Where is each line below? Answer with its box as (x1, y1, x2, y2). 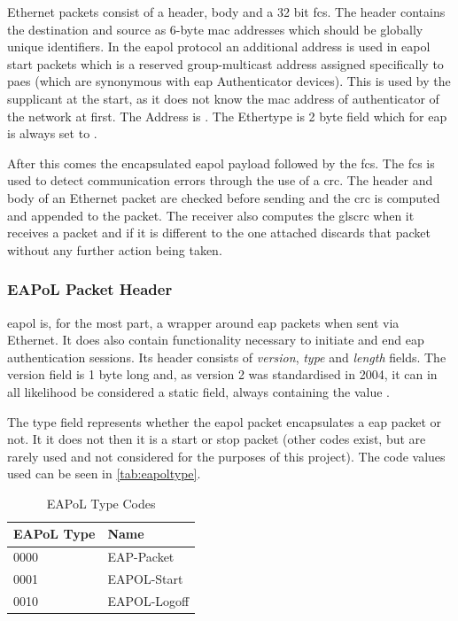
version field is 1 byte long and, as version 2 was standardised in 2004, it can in (7, 365, 438, 384)
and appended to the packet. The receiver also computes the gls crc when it (7, 206, 415, 224)
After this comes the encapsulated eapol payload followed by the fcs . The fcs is (7, 153, 435, 172)
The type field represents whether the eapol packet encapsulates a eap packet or (7, 412, 442, 431)
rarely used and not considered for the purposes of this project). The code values (7, 446, 446, 465)
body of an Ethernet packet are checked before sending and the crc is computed (7, 188, 440, 206)
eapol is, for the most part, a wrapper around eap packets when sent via (7, 313, 400, 331)
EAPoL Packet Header (7, 278, 173, 300)
